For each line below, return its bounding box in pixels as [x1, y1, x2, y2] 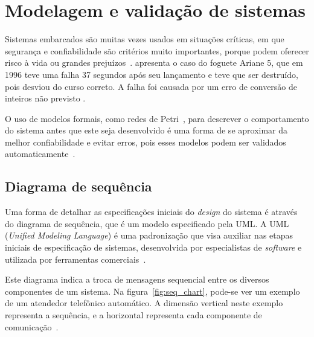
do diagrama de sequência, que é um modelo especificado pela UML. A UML [5, 217, 289, 229]
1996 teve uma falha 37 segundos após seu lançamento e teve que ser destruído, [5, 68, 298, 80]
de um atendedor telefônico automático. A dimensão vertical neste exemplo [5, 297, 283, 309]
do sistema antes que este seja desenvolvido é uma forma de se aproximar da [5, 124, 288, 136]
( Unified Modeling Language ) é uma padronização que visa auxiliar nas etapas [5, 229, 293, 242]
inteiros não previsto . [5, 92, 86, 104]
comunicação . [5, 320, 59, 333]
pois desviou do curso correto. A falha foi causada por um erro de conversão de [5, 80, 298, 92]
